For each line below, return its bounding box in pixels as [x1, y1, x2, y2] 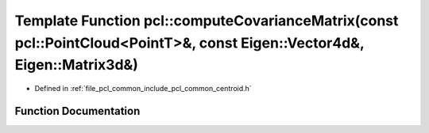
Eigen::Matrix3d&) [14, 56, 139, 74]
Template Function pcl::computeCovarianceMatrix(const [14, 12, 399, 29]
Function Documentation [14, 104, 141, 118]
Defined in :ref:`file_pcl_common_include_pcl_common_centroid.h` [34, 84, 252, 93]
